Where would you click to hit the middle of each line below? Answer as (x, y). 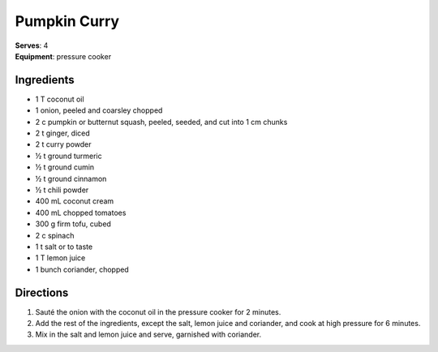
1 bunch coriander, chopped (82, 269)
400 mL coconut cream (75, 201)
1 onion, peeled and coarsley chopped (99, 110)
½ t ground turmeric (69, 156)
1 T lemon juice (60, 258)
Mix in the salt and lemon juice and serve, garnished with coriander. (148, 335)
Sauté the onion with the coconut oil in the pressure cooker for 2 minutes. (158, 311)
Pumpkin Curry (67, 21)
